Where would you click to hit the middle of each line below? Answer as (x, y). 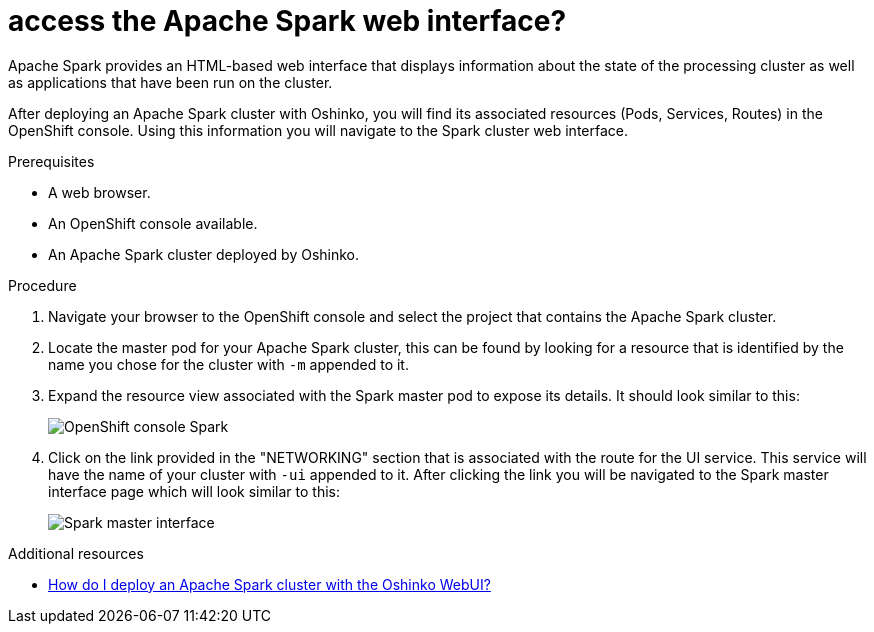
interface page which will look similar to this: (194, 491)
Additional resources (76, 553)
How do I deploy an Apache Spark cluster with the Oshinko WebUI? (269, 584)
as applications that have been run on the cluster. (170, 82)
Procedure (42, 285)
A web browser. (99, 192)
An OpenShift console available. (153, 223)
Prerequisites (51, 161)
